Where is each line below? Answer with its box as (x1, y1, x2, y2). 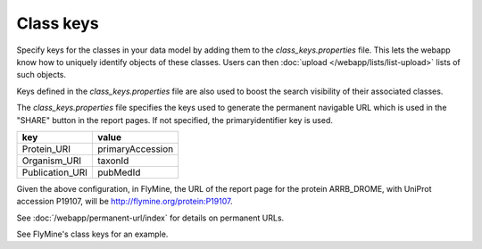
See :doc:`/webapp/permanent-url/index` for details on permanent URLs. (16, 212, 285, 223)
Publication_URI (21, 166, 88, 178)
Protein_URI (21, 143, 71, 155)
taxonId (97, 154, 129, 167)
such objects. (16, 70, 67, 80)
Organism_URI (21, 154, 82, 167)
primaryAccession (97, 143, 174, 155)
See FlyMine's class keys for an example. (16, 228, 169, 240)
